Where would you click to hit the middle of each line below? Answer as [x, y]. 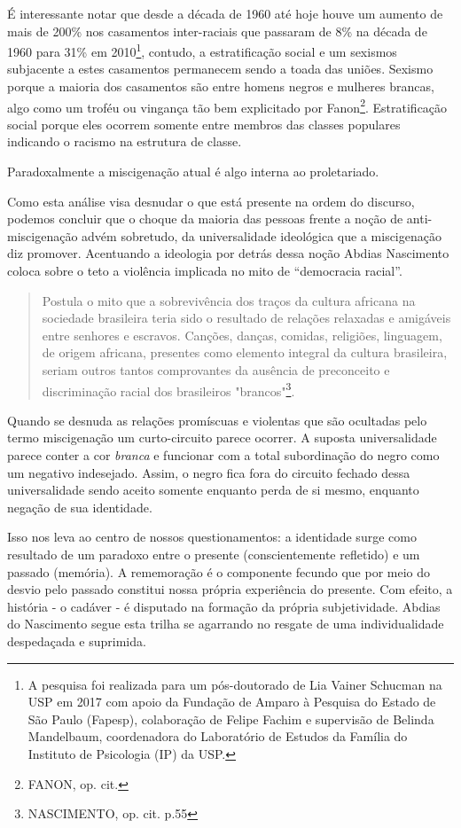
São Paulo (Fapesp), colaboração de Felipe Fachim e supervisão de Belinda [231, 719]
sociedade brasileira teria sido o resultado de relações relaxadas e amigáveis [246, 318]
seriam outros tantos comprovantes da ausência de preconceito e [216, 370]
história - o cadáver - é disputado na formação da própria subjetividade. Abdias [224, 606]
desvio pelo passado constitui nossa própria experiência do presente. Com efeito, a [230, 589]
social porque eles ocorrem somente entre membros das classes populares [204, 124]
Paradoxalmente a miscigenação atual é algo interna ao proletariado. [193, 172]
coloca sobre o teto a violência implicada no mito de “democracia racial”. [205, 271]
